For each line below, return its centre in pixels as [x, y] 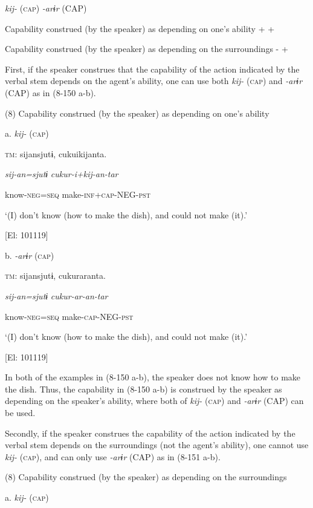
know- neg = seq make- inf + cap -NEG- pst [78, 194]
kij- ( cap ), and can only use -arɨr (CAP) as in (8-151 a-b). [113, 456]
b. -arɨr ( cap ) [30, 255]
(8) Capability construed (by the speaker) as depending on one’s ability [137, 113]
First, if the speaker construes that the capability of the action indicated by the [152, 69]
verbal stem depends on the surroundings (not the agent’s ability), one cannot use [157, 445]
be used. [20, 413]
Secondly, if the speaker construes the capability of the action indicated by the [150, 433]
